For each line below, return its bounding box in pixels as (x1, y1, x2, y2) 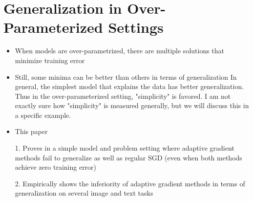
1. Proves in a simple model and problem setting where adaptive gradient (15, 143, 234, 153)
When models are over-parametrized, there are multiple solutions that (15, 45, 225, 56)
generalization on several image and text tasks (15, 188, 153, 198)
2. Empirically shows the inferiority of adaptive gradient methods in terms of (15, 178, 245, 188)
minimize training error (15, 55, 85, 65)
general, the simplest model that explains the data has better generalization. (15, 81, 244, 91)
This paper (15, 126, 48, 136)
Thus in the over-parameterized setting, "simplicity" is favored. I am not (15, 90, 231, 101)
